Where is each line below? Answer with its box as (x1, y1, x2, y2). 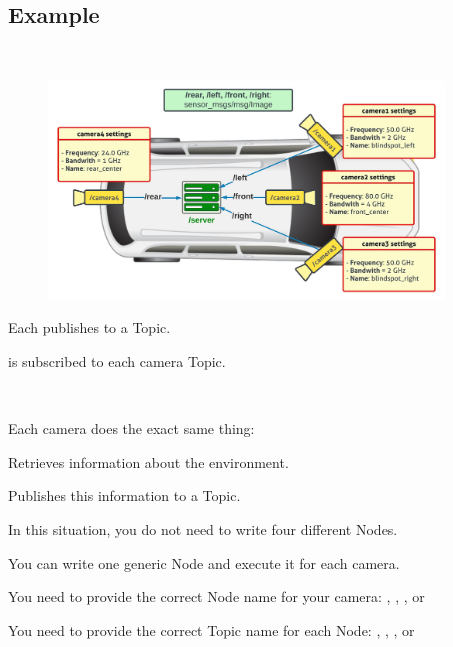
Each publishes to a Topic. (8, 317, 171, 338)
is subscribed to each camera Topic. (8, 350, 226, 371)
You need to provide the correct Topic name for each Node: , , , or (8, 619, 415, 640)
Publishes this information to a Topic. (8, 485, 241, 506)
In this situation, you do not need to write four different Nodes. (8, 518, 398, 539)
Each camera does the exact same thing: (8, 418, 255, 439)
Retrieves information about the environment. (8, 451, 289, 472)
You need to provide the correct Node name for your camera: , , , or (8, 586, 425, 607)
